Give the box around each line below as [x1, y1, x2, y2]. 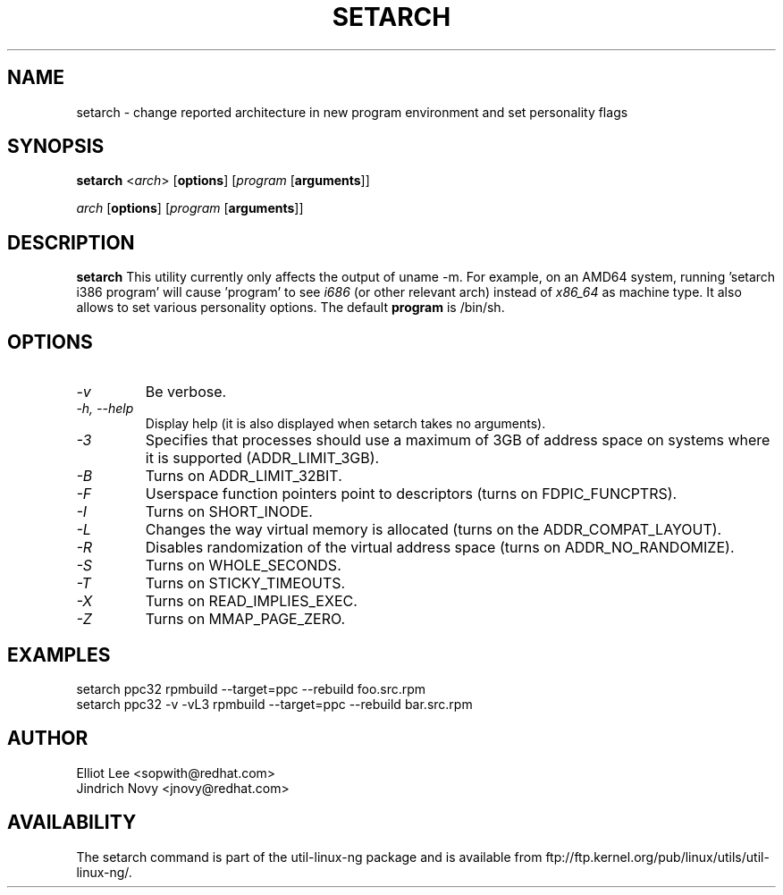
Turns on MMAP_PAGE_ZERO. [145, 610, 346, 629]
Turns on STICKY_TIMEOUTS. [145, 574, 346, 593]
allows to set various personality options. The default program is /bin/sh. [76, 300, 505, 316]
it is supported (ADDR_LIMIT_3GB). [145, 449, 380, 468]
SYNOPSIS [7, 135, 105, 158]
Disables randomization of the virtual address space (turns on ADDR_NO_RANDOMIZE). [145, 538, 735, 557]
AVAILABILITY [7, 811, 137, 834]
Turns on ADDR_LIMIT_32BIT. [145, 467, 342, 485]
